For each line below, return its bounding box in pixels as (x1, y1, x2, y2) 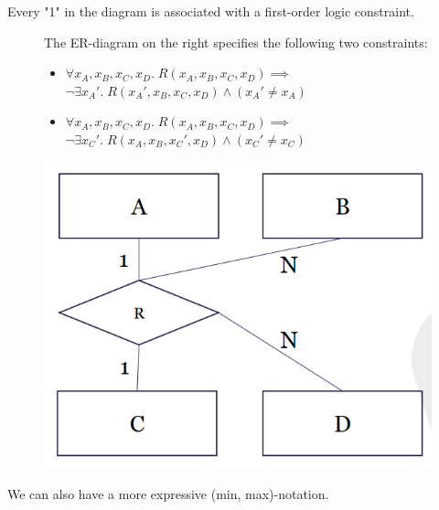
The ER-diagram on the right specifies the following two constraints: (44, 32, 428, 51)
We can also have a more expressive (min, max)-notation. (7, 483, 329, 503)
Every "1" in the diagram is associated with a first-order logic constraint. (7, 2, 414, 20)
